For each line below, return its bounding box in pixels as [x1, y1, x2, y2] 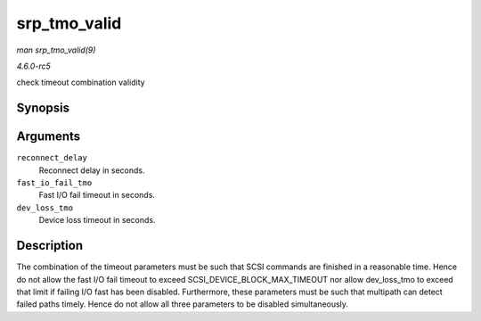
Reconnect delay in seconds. [38, 165, 145, 176]
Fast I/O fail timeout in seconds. [38, 190, 156, 201]
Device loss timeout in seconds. [38, 215, 156, 226]
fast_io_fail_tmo [16, 178, 93, 188]
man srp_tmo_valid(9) [16, 45, 96, 55]
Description [16, 238, 84, 253]
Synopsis [16, 101, 70, 116]
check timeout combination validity [16, 77, 146, 88]
